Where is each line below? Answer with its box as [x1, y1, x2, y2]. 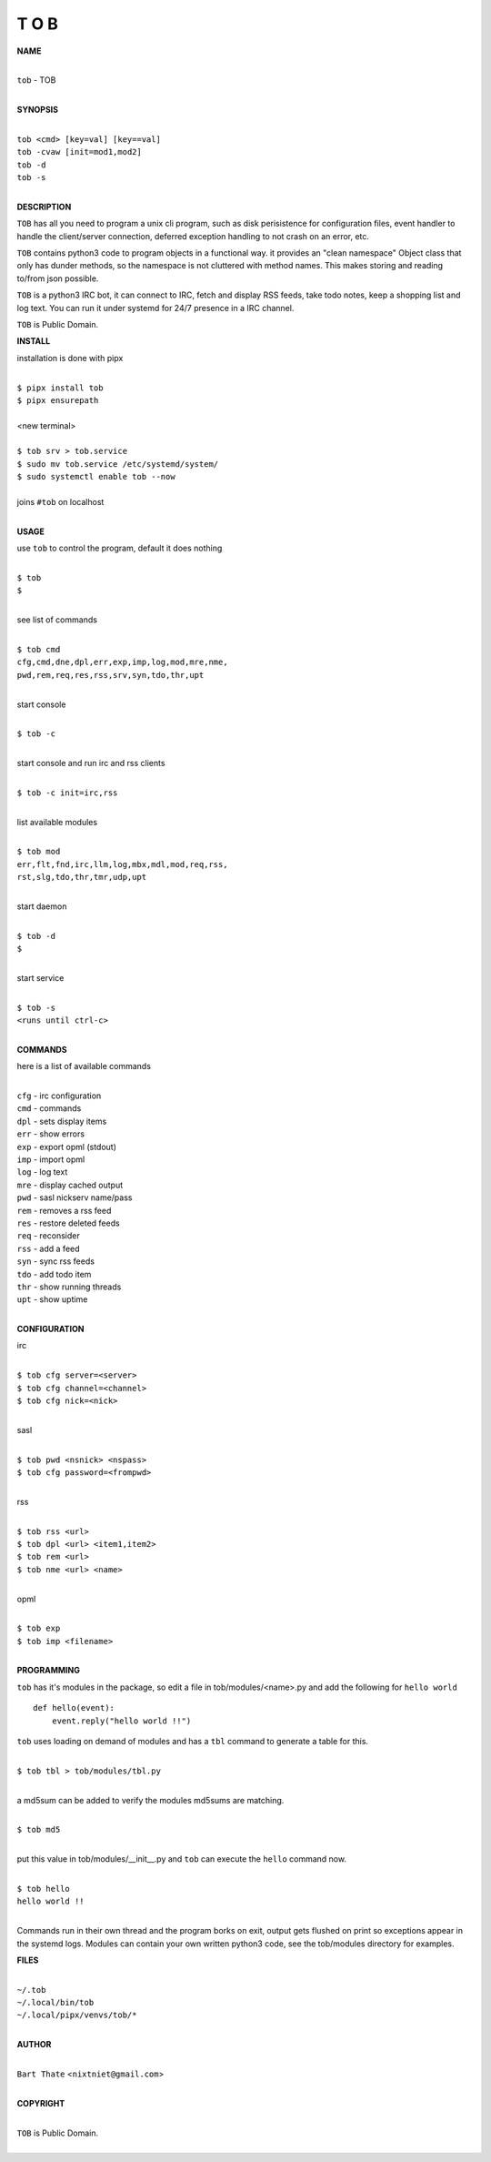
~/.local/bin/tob [16, 1997, 95, 2008]
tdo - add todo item [16, 1268, 92, 1279]
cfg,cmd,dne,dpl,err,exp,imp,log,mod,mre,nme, [16, 657, 228, 668]
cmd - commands [16, 1103, 82, 1114]
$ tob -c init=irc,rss [16, 787, 118, 798]
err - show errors [16, 1128, 85, 1139]
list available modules [16, 816, 98, 827]
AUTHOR [16, 2039, 52, 2050]
